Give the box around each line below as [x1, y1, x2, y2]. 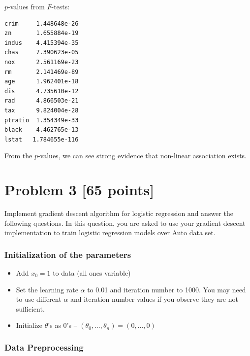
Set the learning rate [16, 284, 78, 294]
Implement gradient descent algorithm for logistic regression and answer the [4, 208, 233, 218]
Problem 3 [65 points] [4, 179, 155, 200]
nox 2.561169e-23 [4, 58, 79, 66]
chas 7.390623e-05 [4, 49, 79, 56]
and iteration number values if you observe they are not [70, 294, 238, 304]
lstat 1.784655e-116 [4, 136, 79, 143]
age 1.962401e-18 [4, 78, 79, 85]
